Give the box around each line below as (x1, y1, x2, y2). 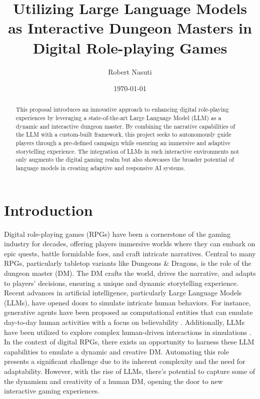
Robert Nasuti (108, 66, 152, 77)
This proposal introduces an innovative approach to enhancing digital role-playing (15, 105, 229, 114)
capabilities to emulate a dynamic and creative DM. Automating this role (4, 346, 229, 356)
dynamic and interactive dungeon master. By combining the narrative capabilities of (15, 122, 235, 130)
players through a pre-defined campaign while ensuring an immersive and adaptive (15, 139, 230, 147)
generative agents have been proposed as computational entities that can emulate (4, 307, 253, 317)
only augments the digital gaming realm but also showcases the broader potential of (15, 155, 234, 164)
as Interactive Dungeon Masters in (8, 18, 252, 38)
